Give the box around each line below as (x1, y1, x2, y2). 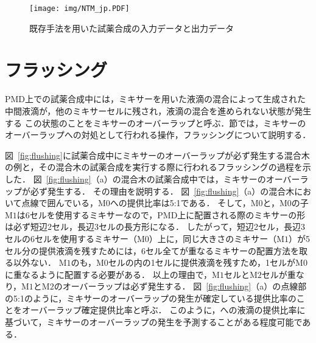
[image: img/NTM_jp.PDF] (29, 4, 130, 13)
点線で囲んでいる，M (21, 196, 106, 209)
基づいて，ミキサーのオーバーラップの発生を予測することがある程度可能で (5, 316, 303, 328)
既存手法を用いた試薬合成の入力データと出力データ (29, 21, 234, 34)
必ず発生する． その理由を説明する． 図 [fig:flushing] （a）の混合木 (30, 184, 295, 197)
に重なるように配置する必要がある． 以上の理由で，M (5, 268, 220, 280)
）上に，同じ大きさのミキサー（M (149, 232, 284, 244)
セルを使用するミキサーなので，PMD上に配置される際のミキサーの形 (29, 208, 306, 221)
